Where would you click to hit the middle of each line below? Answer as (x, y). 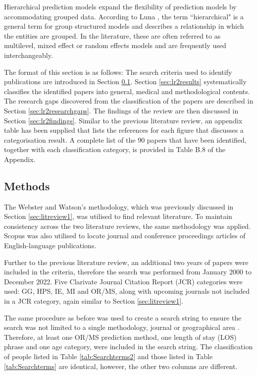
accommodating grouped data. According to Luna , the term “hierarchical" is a (124, 16)
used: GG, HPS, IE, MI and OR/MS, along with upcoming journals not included (127, 291)
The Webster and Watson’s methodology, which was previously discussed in (119, 206)
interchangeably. (28, 55)
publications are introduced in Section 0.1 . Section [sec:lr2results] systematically (125, 81)
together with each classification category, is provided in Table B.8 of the (115, 149)
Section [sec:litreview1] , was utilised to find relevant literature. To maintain (118, 216)
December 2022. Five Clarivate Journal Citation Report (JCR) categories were (123, 281)
